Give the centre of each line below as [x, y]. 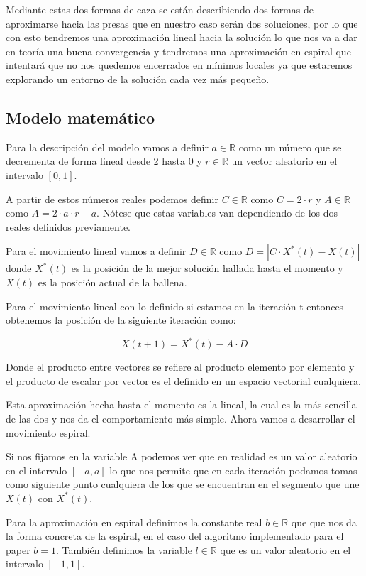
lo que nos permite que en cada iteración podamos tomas [233, 470]
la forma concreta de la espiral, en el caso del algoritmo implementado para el [175, 536]
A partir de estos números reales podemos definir [112, 199]
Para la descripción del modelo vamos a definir [107, 147]
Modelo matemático [81, 117]
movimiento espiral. [48, 432]
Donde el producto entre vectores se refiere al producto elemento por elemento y [180, 367]
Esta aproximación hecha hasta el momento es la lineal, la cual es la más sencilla [181, 404]
